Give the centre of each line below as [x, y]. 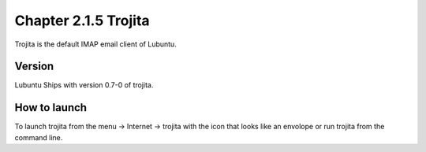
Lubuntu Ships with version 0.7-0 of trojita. [84, 85]
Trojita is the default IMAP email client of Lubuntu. [95, 44]
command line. [39, 137]
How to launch [50, 108]
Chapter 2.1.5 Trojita [82, 20]
